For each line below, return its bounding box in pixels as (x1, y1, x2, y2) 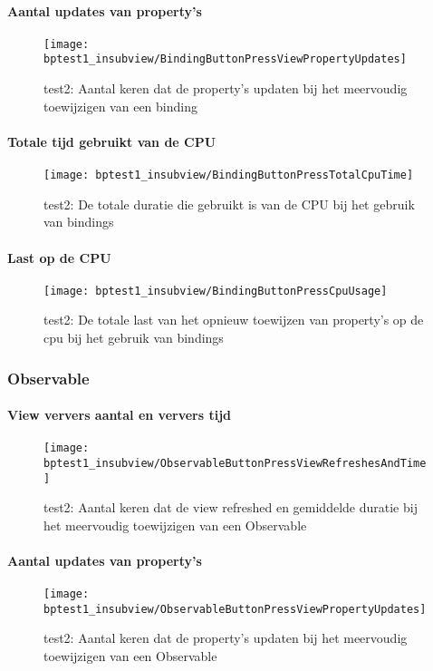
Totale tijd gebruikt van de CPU (7, 131, 216, 151)
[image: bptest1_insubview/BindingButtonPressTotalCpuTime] (43, 169, 414, 182)
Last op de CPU (7, 248, 111, 267)
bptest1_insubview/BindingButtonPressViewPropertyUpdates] (43, 53, 407, 66)
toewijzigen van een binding (43, 96, 197, 115)
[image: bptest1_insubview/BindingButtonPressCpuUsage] (43, 284, 388, 297)
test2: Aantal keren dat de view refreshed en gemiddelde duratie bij (43, 498, 418, 517)
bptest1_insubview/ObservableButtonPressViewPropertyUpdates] (43, 602, 427, 616)
